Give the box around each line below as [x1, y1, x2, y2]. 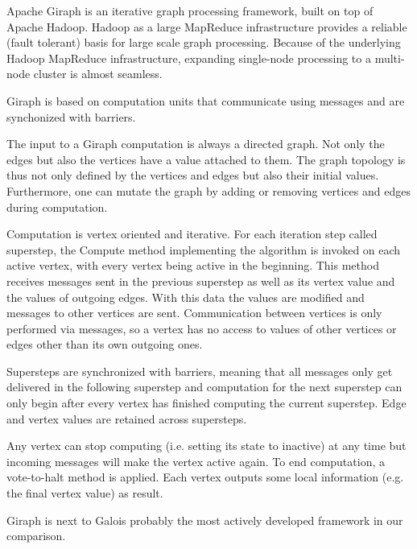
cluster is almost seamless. [33, 65, 163, 82]
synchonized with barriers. [6, 108, 136, 125]
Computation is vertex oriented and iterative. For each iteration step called [6, 225, 378, 242]
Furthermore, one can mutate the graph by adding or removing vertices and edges [6, 182, 411, 199]
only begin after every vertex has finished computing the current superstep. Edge [6, 394, 407, 411]
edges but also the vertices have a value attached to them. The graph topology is [6, 151, 406, 167]
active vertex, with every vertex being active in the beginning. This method [6, 257, 379, 274]
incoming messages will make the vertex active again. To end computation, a [6, 452, 385, 469]
